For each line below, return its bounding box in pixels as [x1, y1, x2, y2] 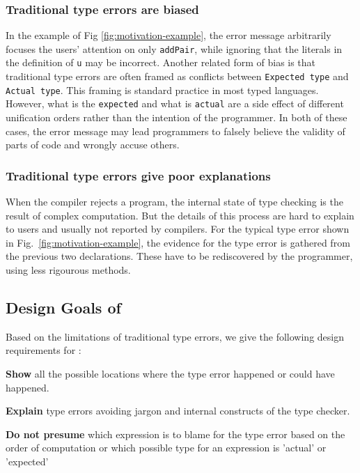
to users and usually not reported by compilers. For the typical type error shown [6, 222, 350, 236]
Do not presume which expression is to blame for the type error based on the [6, 426, 345, 441]
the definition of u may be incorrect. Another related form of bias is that [6, 55, 316, 70]
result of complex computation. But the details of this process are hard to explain [6, 208, 354, 222]
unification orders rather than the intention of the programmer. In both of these [6, 110, 347, 125]
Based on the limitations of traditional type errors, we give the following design [6, 329, 344, 343]
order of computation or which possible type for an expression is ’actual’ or [6, 440, 327, 455]
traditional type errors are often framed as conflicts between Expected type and [6, 69, 349, 84]
